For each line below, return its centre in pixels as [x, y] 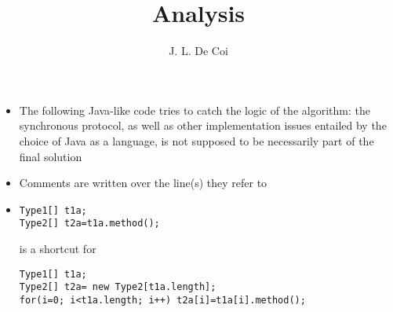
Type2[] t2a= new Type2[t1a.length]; [118, 287]
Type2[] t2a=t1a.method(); [89, 224]
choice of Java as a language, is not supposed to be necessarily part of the [196, 140]
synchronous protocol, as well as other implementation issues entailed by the [203, 125]
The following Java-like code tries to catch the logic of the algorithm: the [195, 110]
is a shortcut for [58, 248]
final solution [51, 156]
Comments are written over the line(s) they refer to [143, 183]
